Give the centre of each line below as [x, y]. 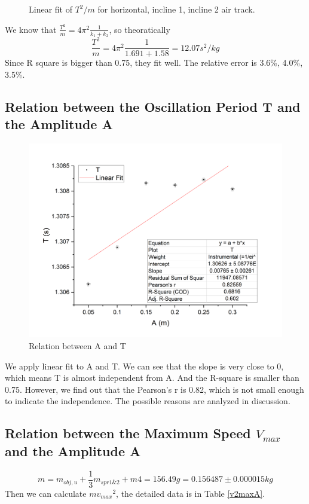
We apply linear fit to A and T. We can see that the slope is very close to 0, [144, 366]
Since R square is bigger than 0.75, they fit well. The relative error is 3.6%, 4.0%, [154, 62]
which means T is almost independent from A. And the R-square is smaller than [152, 378]
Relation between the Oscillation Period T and [153, 107]
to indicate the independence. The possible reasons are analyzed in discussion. [148, 401]
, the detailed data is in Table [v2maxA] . [191, 493]
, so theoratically [140, 29]
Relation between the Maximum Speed [128, 433]
